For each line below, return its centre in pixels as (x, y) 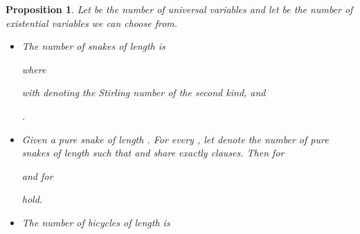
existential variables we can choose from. (92, 22)
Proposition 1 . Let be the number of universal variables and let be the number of (179, 9)
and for (37, 175)
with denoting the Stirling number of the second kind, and (144, 92)
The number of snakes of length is (93, 46)
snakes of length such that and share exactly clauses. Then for (153, 153)
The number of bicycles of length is (96, 222)
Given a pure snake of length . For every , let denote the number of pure (175, 139)
